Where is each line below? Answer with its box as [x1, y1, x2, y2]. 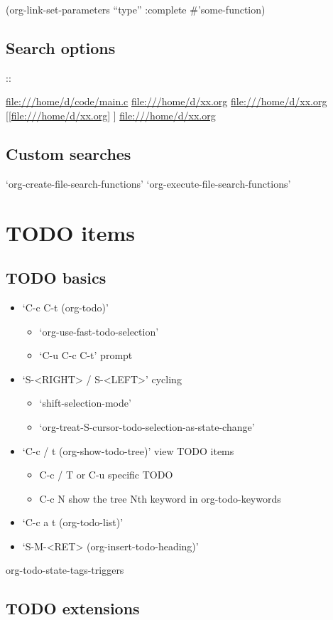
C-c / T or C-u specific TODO [39, 467, 173, 482]
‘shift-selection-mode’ [39, 395, 131, 410]
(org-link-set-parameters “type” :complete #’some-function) [6, 2, 266, 16]
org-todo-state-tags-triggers [6, 562, 124, 577]
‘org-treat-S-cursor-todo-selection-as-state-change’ [39, 419, 255, 434]
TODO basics [6, 267, 107, 289]
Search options [6, 36, 116, 58]
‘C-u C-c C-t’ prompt [39, 348, 133, 363]
